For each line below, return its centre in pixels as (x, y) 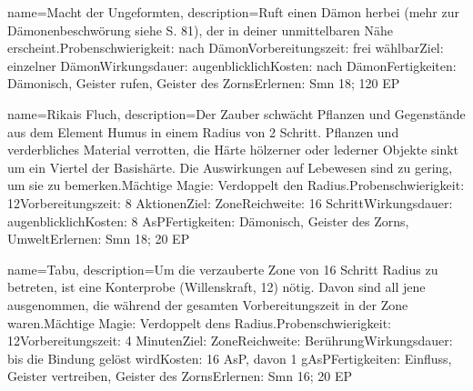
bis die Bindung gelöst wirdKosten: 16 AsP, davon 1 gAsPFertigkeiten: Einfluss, (230, 358)
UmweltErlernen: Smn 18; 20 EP (99, 239)
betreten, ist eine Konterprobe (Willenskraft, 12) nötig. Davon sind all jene (216, 287)
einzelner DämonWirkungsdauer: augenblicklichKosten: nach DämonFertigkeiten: (232, 65)
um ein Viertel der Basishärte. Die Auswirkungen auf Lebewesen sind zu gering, (230, 167)
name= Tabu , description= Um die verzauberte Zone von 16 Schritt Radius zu (223, 269)
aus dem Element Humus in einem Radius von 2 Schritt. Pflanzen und (203, 131)
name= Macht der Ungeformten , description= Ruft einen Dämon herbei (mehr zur (233, 12)
